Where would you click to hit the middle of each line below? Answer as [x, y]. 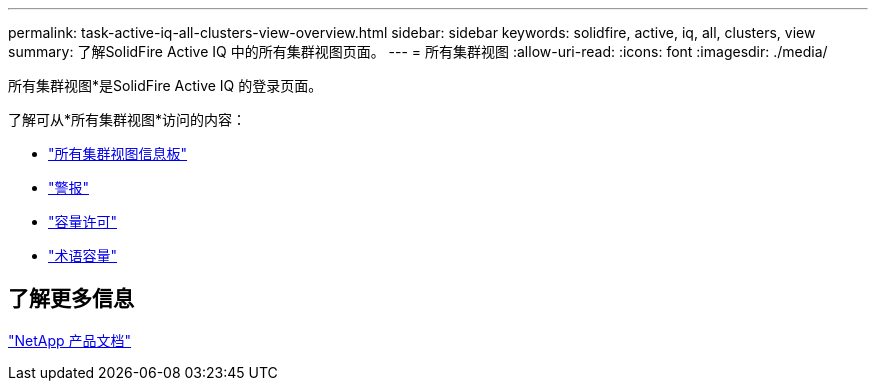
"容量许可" [83, 221]
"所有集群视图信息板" [118, 153]
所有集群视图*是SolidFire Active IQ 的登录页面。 [165, 85]
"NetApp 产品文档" [70, 340]
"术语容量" [83, 255]
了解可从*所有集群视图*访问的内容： [127, 119]
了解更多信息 [71, 299]
